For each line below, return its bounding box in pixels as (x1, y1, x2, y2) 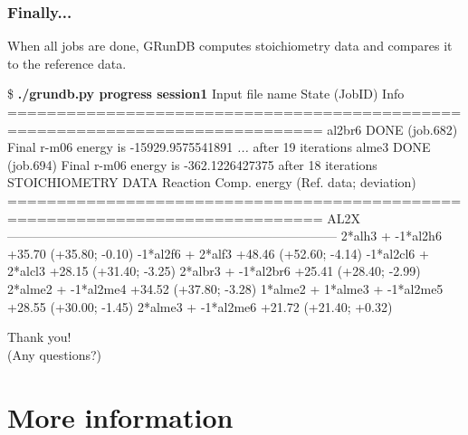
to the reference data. (7, 53, 127, 72)
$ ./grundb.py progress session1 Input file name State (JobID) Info (7, 84, 405, 103)
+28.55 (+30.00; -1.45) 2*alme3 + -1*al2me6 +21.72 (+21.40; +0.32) (7, 297, 393, 316)
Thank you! (7, 327, 72, 346)
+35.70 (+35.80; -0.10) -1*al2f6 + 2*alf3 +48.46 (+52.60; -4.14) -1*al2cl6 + (7, 243, 429, 262)
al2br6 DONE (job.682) (327, 119, 458, 138)
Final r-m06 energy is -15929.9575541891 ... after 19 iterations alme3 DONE (7, 137, 431, 156)
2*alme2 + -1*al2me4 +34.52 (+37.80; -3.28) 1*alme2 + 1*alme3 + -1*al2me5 (7, 279, 444, 298)
